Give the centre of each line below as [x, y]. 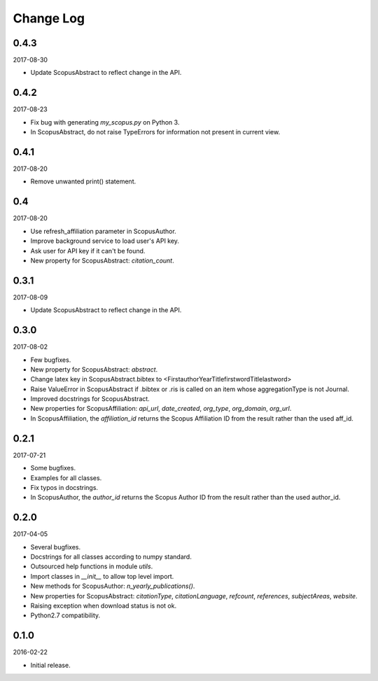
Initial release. [50, 665]
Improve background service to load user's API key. [105, 241]
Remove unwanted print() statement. [83, 181]
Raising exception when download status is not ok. [104, 605]
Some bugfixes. [53, 468]
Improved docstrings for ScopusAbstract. [90, 399]
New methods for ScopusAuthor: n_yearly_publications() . [113, 586]
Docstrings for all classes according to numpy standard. [111, 557]
